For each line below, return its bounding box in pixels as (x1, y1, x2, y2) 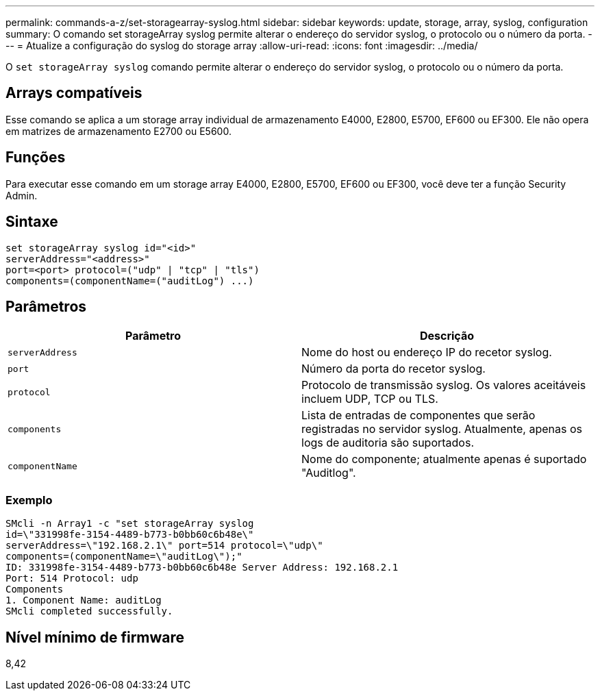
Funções (5, 149, 66, 166)
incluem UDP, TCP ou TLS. (301, 392, 438, 406)
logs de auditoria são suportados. (301, 436, 475, 450)
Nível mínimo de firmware (5, 628, 185, 646)
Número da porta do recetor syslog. (301, 362, 486, 376)
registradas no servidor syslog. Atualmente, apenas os (301, 422, 582, 436)
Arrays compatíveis (5, 84, 142, 102)
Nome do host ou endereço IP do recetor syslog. (301, 345, 552, 360)
